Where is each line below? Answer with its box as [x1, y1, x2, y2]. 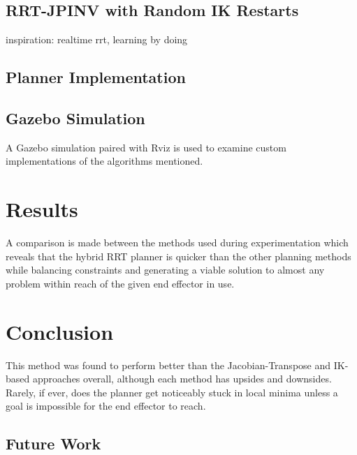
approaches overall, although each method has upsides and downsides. [32, 371, 332, 386]
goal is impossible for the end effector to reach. [6, 398, 206, 413]
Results [6, 195, 78, 223]
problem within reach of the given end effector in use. [6, 276, 235, 290]
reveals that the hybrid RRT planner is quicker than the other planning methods [6, 248, 351, 263]
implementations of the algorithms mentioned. [6, 154, 203, 168]
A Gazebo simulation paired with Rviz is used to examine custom [6, 140, 286, 154]
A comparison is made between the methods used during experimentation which [6, 235, 349, 250]
